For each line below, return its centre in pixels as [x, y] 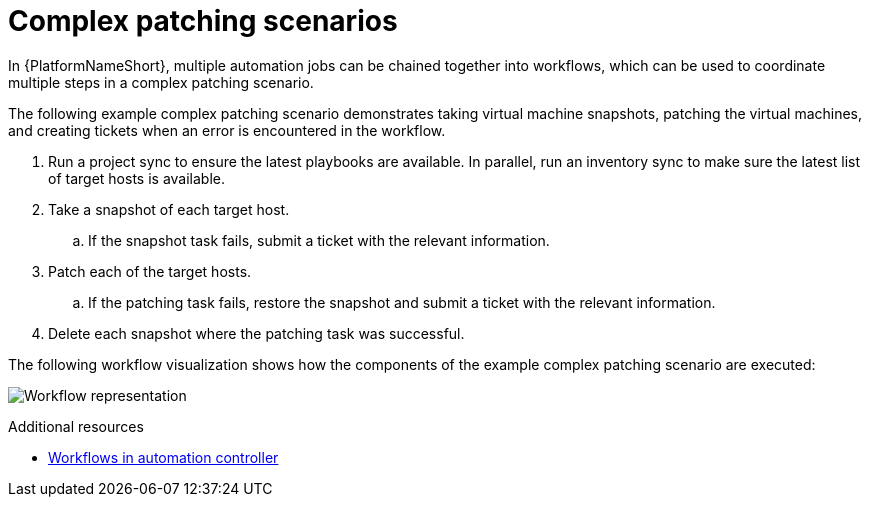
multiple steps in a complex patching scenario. [161, 82]
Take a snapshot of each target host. [169, 209]
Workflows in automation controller [163, 457]
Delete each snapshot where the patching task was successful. [256, 333]
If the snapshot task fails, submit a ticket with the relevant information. [319, 240]
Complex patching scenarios [203, 21]
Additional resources [76, 426]
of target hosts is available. [136, 178]
